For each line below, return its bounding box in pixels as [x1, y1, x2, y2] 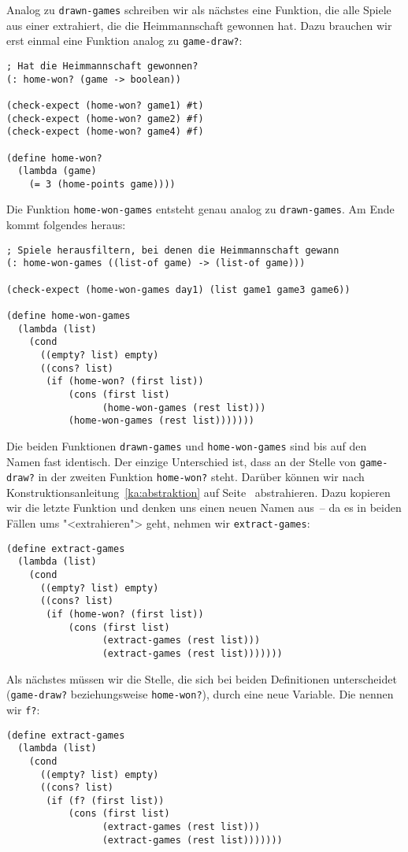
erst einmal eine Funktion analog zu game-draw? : [6, 32, 243, 49]
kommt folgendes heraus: [6, 217, 126, 233]
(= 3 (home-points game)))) [28, 178, 176, 190]
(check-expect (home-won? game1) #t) [6, 99, 204, 111]
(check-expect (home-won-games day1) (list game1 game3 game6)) [6, 283, 351, 295]
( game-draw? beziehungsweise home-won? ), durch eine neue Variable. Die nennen [6, 686, 394, 702]
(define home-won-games [6, 310, 131, 321]
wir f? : [6, 701, 40, 717]
